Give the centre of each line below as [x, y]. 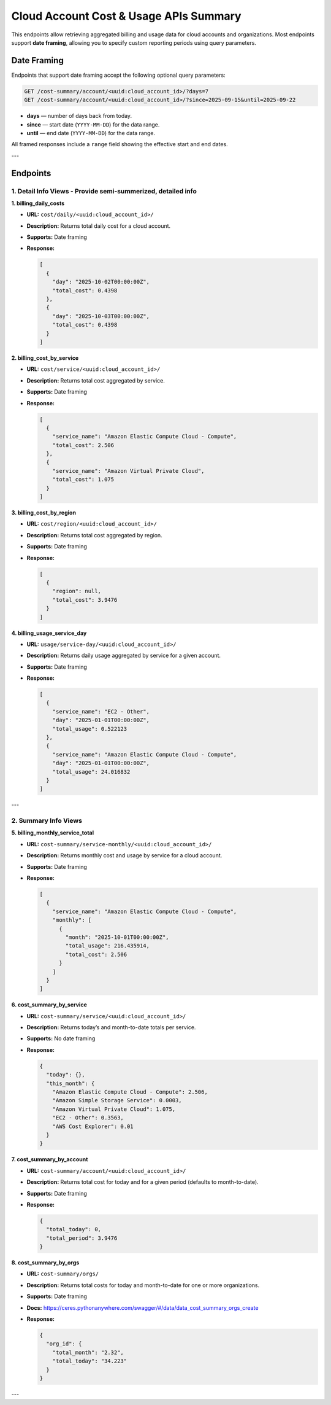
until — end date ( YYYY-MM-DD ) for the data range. [91, 133]
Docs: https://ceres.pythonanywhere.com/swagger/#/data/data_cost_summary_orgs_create [143, 1307]
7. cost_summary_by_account [50, 1159]
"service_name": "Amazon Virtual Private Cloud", [128, 471]
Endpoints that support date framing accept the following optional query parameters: [119, 75]
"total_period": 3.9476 [82, 1238]
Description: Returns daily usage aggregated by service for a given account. [124, 656]
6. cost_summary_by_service [49, 1005]
